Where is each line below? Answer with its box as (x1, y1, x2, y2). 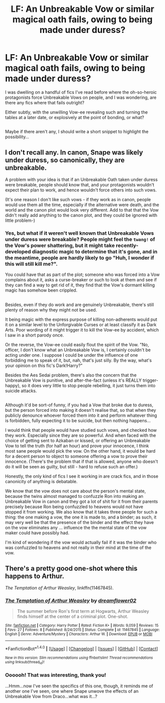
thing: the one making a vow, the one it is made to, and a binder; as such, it (5, 514, 157, 520)
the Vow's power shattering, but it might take (5, 242, 115, 249)
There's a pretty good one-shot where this (5, 564, 137, 573)
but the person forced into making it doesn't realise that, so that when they (5, 407, 156, 413)
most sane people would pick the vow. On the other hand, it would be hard (5, 448, 156, 454)
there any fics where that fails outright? (5, 99, 84, 105)
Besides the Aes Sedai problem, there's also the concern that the (5, 372, 137, 378)
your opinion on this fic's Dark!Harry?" (5, 363, 83, 368)
